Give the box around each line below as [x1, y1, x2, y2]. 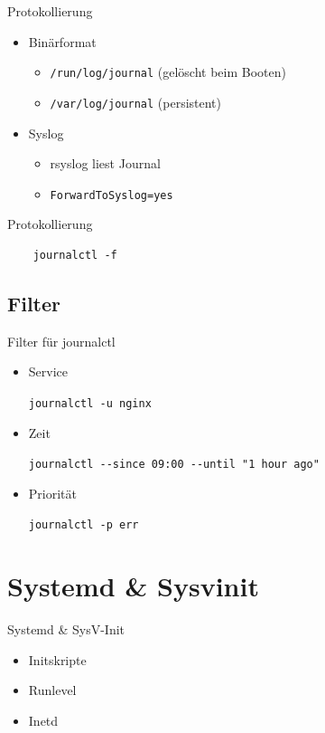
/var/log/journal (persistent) [50, 92, 221, 111]
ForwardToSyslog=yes [50, 188, 173, 202]
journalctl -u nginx [28, 396, 152, 410]
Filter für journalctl [7, 331, 116, 350]
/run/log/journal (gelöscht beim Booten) [50, 62, 287, 81]
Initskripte [28, 650, 87, 669]
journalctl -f [32, 248, 117, 262]
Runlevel [28, 681, 77, 700]
